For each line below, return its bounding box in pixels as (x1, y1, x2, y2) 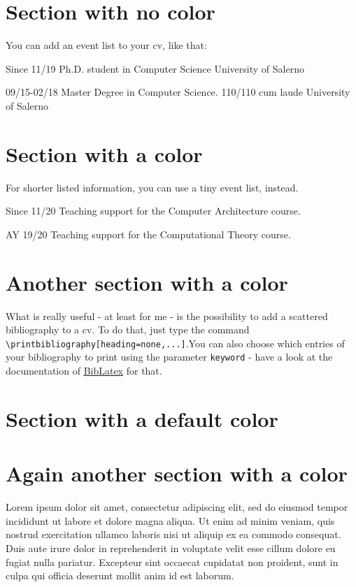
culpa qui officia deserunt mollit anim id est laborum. (6, 568, 234, 583)
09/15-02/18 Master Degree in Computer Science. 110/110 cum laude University (6, 85, 350, 99)
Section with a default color (6, 404, 278, 433)
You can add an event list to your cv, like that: (6, 38, 207, 52)
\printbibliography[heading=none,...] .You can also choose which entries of (6, 335, 345, 350)
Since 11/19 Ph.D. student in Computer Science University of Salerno (6, 61, 304, 75)
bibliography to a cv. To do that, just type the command (6, 322, 250, 337)
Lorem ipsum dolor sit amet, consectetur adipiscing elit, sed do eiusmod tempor (6, 500, 348, 514)
